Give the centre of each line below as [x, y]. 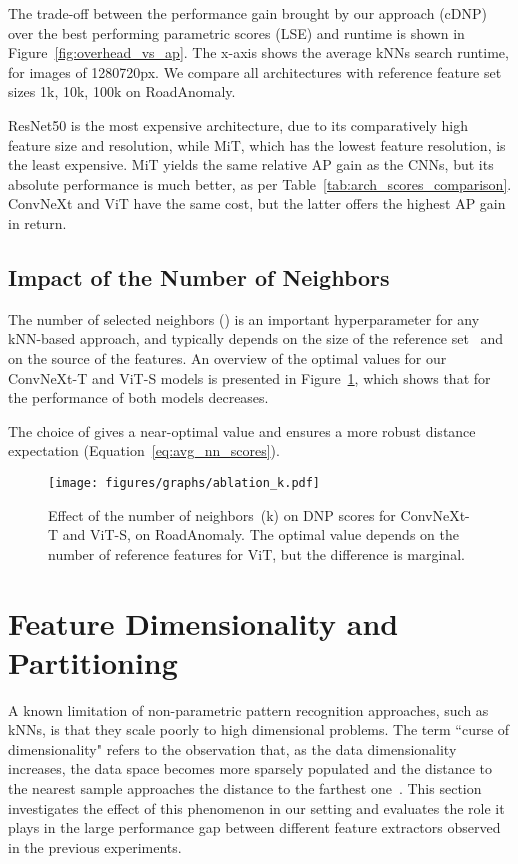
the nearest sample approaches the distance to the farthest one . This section [245, 788]
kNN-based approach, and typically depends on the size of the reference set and [256, 338]
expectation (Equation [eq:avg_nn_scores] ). [144, 450]
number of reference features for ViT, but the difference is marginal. [256, 553]
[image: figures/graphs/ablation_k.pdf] [184, 482]
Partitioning [93, 661]
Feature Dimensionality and [203, 622]
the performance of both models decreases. [138, 397]
